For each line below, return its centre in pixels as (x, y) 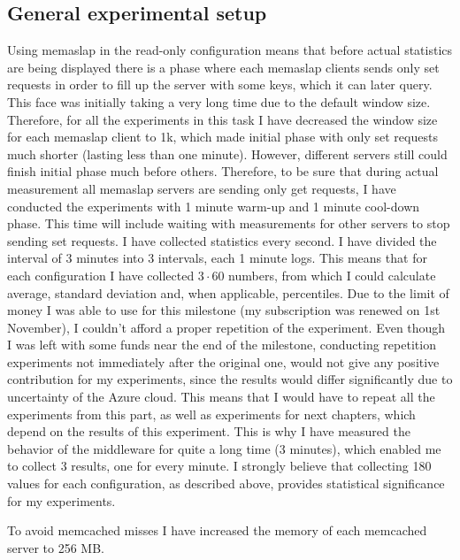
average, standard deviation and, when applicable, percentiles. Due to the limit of (228, 292)
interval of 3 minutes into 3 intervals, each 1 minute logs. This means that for (217, 258)
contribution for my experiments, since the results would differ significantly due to (230, 379)
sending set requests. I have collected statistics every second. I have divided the (222, 240)
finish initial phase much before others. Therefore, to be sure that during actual (223, 171)
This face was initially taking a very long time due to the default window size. (219, 101)
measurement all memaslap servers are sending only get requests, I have (202, 188)
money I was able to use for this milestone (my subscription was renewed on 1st (224, 310)
